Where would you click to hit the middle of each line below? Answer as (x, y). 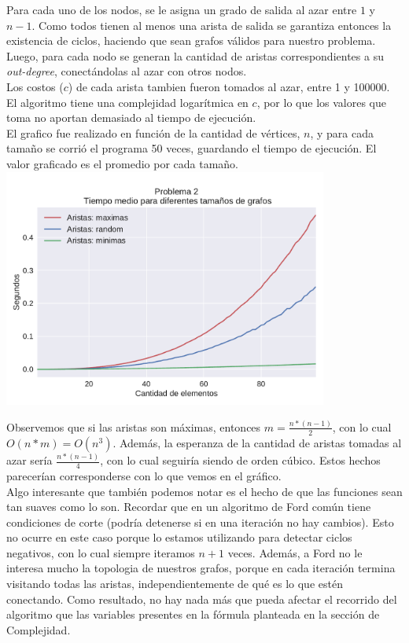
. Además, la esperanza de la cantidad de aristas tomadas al (257, 442)
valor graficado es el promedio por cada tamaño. (123, 163)
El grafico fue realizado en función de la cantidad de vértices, (153, 132)
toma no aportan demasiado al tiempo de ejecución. (131, 118)
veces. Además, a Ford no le (295, 552)
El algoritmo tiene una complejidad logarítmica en (127, 102)
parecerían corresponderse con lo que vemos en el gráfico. (144, 475)
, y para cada (342, 132)
